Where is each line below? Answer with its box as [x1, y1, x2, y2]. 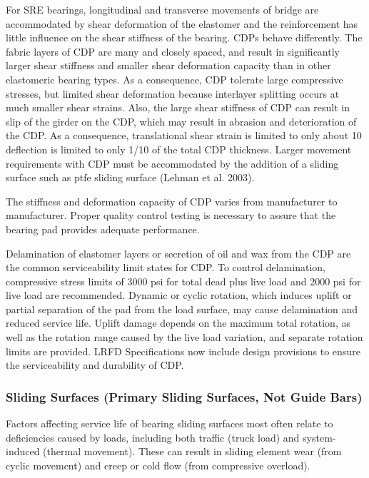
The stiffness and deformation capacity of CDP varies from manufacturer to [6, 193, 338, 208]
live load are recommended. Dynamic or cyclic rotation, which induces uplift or [6, 288, 352, 302]
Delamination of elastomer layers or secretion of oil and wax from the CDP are [6, 245, 351, 260]
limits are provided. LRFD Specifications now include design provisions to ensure [6, 343, 360, 358]
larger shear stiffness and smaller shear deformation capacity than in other [6, 58, 331, 73]
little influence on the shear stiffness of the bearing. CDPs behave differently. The [6, 30, 363, 45]
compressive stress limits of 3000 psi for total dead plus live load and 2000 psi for [6, 273, 361, 288]
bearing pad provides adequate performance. [6, 221, 200, 236]
